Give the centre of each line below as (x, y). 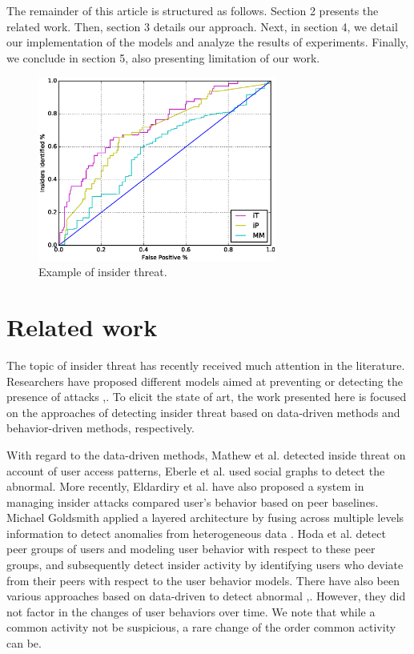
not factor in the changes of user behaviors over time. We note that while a (191, 611)
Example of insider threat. (103, 272)
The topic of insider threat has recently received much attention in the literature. (206, 365)
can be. (24, 643)
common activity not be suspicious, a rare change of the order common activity (201, 627)
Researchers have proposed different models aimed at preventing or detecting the (205, 381)
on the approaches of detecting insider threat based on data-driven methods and (203, 412)
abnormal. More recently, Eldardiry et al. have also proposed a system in (185, 486)
